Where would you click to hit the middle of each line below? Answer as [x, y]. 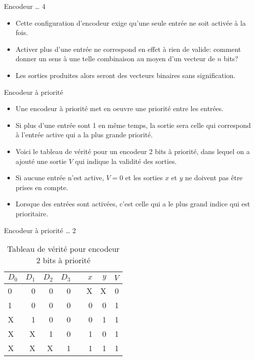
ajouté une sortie [41, 161]
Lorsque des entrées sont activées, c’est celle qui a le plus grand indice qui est [133, 204]
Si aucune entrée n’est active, [60, 178]
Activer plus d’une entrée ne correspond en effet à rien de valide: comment [128, 49]
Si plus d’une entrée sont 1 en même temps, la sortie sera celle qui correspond [133, 125]
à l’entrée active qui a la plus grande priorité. [84, 135]
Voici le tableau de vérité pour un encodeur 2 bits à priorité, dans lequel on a [133, 151]
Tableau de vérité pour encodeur [63, 249]
